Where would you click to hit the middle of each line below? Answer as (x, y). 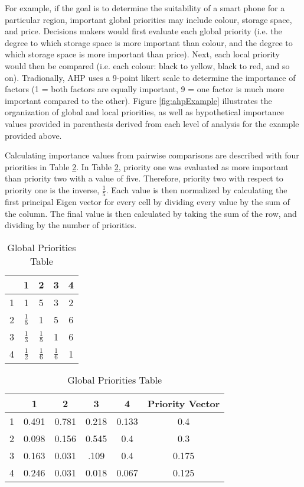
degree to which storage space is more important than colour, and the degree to (149, 42)
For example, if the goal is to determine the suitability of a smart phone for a (145, 8)
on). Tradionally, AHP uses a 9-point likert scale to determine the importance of (150, 77)
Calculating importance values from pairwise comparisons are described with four (152, 155)
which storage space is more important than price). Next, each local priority (142, 54)
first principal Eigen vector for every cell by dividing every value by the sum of (147, 202)
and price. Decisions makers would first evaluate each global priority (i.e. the (143, 31)
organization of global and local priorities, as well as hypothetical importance (144, 112)
